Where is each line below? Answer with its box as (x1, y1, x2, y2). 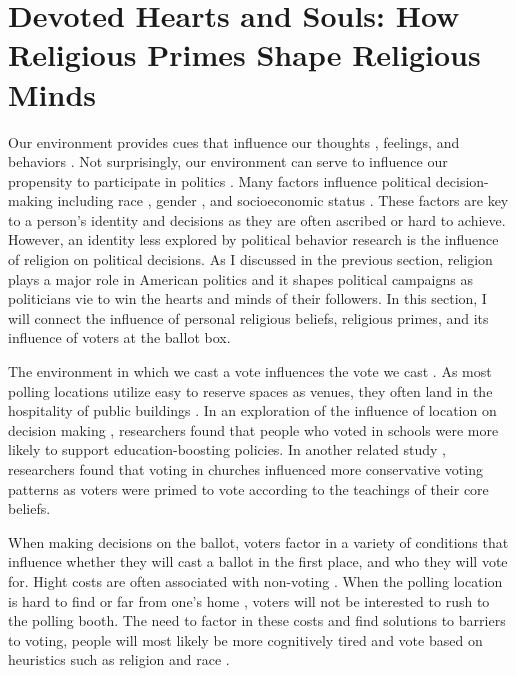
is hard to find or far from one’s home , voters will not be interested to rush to (8, 590, 490, 611)
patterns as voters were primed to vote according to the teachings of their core (8, 478, 489, 499)
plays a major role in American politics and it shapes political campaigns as (8, 268, 473, 289)
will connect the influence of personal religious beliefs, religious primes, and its (8, 307, 489, 328)
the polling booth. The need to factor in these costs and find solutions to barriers (8, 610, 506, 631)
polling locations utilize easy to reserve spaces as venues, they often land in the (8, 380, 493, 401)
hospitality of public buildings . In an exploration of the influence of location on (8, 400, 497, 421)
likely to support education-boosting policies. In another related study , (8, 439, 446, 460)
